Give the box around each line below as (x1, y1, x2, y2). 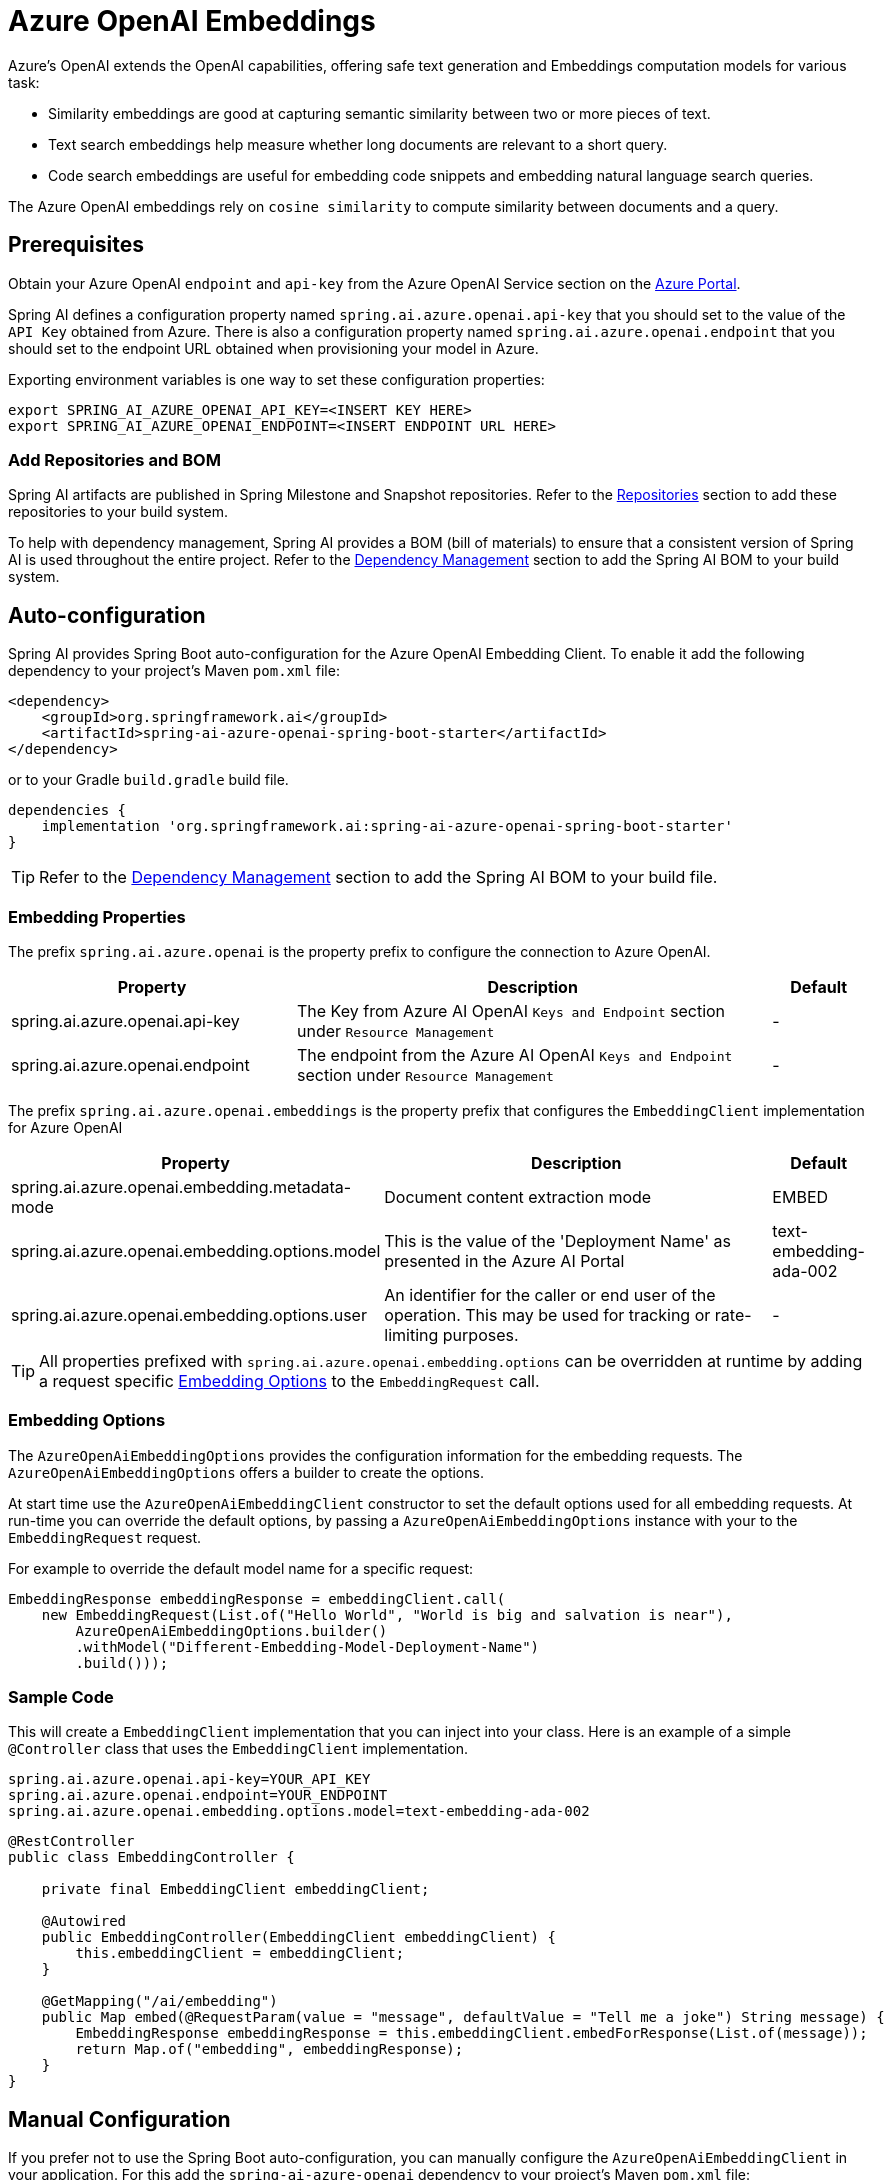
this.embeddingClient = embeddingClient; (75, 1945, 405, 1962)
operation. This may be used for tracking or (384, 1304, 711, 1325)
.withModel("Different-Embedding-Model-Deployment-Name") (75, 1638, 540, 1655)
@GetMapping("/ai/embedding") (41, 1993, 278, 2010)
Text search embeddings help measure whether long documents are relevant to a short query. (48, 135, 668, 153)
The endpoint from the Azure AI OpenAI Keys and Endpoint (296, 1044, 733, 1065)
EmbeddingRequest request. (8, 1528, 202, 1546)
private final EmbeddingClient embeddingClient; (41, 1881, 430, 1898)
